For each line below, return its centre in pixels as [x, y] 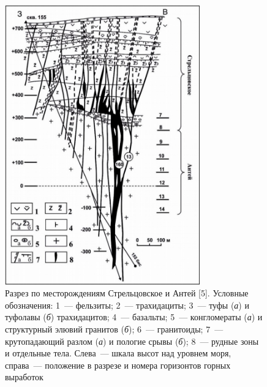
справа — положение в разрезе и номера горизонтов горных [118, 365]
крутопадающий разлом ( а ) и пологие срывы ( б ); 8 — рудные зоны [132, 341]
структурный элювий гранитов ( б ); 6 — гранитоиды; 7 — [114, 329]
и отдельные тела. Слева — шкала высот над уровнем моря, [118, 353]
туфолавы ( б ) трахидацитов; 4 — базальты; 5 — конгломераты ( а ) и [134, 317]
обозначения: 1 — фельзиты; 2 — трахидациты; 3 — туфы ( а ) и [127, 305]
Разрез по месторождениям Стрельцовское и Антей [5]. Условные [127, 293]
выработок [24, 377]
